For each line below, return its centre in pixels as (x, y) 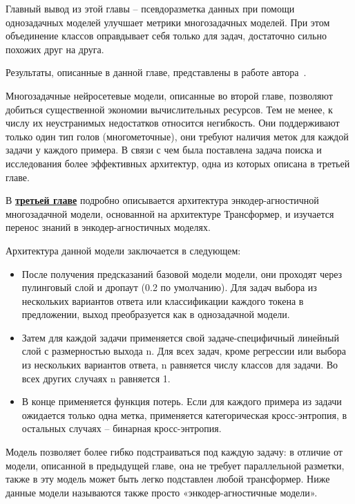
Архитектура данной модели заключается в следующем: (123, 250)
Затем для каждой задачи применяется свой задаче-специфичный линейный (180, 337)
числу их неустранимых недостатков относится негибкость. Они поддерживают (173, 123)
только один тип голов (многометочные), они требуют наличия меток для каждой (177, 136)
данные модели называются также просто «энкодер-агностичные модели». (162, 492)
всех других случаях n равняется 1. (96, 378)
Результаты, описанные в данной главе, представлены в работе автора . (156, 72)
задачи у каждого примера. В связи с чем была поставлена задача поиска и (164, 150)
